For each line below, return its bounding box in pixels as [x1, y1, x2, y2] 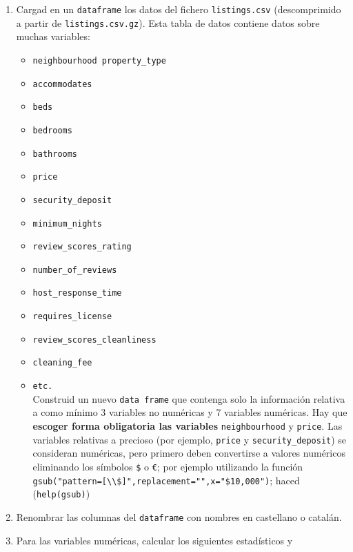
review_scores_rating [32, 242, 132, 252]
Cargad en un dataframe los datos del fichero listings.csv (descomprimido [16, 2, 341, 16]
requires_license [32, 312, 112, 322]
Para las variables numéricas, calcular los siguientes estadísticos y [16, 533, 293, 547]
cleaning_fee [32, 358, 92, 368]
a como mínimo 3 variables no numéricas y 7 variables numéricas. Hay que [32, 405, 347, 419]
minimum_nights [32, 218, 102, 229]
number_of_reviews [32, 265, 117, 275]
